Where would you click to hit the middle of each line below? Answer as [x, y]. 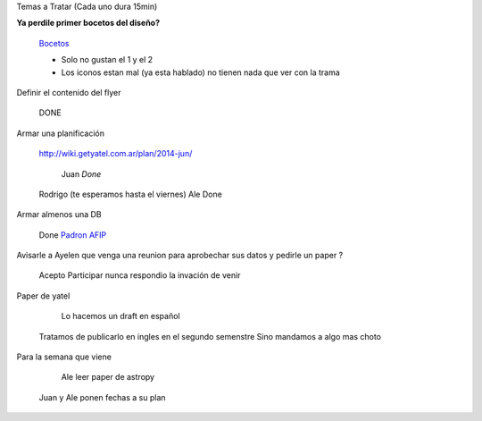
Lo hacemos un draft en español [120, 316]
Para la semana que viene [64, 357]
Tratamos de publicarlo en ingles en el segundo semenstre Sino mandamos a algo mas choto [210, 336]
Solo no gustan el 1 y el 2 [107, 60]
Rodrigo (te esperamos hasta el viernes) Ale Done [130, 194]
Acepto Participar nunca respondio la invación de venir [140, 275]
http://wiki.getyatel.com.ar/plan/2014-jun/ [116, 154]
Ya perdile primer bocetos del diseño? [88, 23]
